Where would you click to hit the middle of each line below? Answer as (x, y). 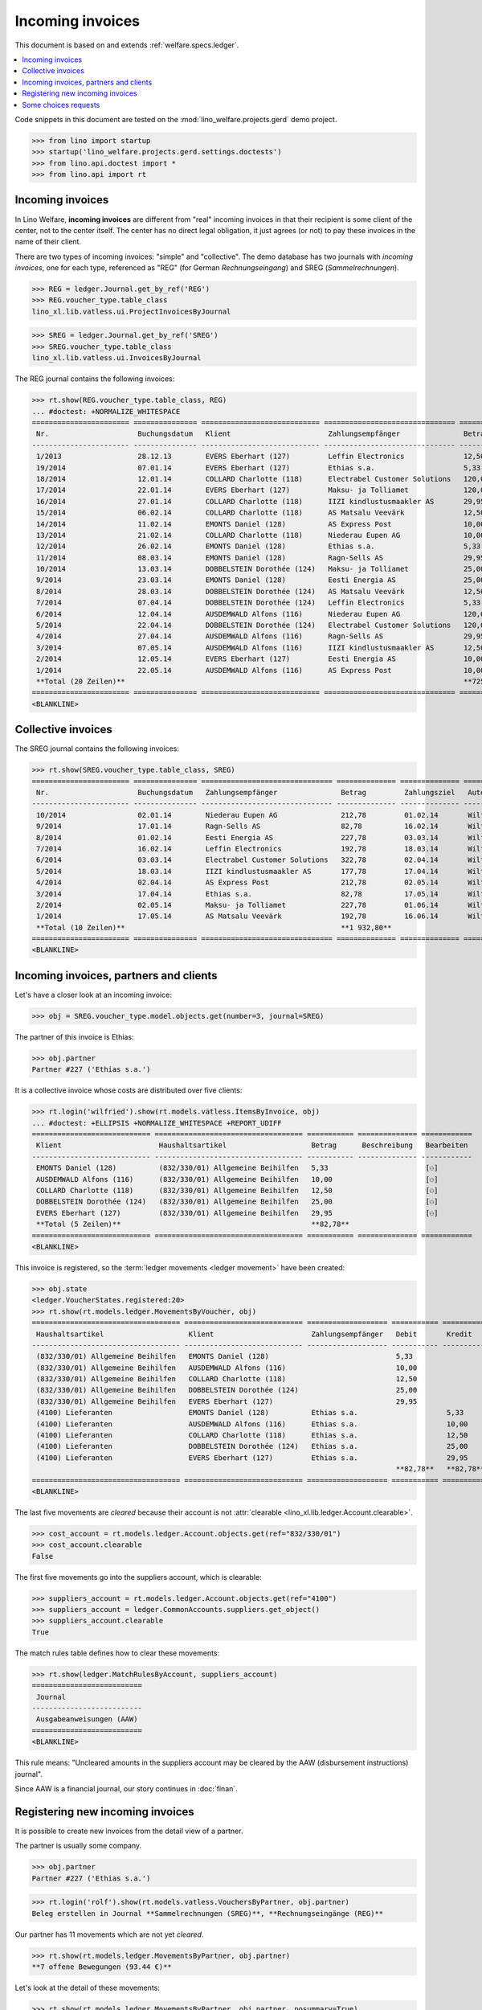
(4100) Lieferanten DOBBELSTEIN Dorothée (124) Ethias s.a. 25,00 (252, 1446)
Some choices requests (61, 105)
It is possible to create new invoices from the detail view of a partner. (129, 1831)
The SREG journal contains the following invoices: (97, 749)
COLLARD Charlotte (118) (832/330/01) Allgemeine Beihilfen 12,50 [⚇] (237, 1191)
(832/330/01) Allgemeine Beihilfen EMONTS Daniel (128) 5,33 (225, 1356)
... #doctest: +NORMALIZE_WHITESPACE (106, 411)
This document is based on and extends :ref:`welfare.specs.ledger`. (127, 45)
